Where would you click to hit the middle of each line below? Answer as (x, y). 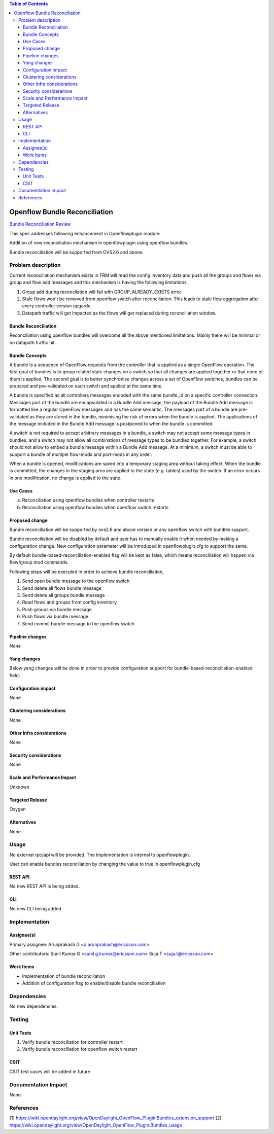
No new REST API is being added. (45, 886)
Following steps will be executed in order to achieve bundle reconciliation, (87, 572)
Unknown (20, 787)
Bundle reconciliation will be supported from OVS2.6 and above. (76, 252)
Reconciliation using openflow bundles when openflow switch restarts (95, 507)
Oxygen (18, 809)
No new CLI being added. (36, 908)
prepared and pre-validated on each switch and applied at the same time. (86, 386)
